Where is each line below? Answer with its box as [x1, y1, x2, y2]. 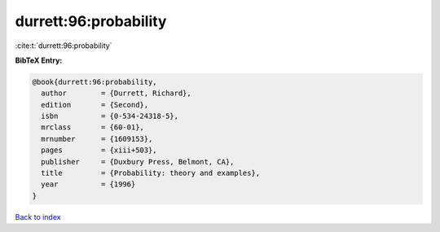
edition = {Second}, [41, 100, 149, 109]
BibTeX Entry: [15, 55, 63, 65]
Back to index [15, 212, 61, 221]
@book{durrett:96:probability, [32, 77, 158, 86]
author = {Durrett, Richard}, [41, 89, 191, 98]
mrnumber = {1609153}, [41, 134, 153, 143]
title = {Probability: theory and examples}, [41, 169, 261, 178]
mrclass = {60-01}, [41, 123, 144, 132]
